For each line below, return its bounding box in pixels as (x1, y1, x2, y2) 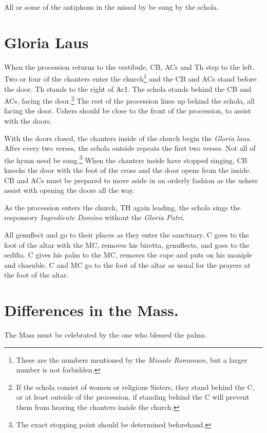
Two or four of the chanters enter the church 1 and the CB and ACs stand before (4, 72, 257, 84)
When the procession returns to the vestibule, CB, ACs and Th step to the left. (4, 61, 255, 72)
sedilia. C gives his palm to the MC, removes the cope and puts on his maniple (4, 249, 253, 260)
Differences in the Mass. (4, 300, 179, 321)
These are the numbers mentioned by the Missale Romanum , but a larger (16, 354, 247, 365)
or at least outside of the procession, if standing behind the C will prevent (16, 391, 250, 402)
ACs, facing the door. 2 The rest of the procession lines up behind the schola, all (4, 94, 255, 106)
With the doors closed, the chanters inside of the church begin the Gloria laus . (4, 132, 251, 143)
